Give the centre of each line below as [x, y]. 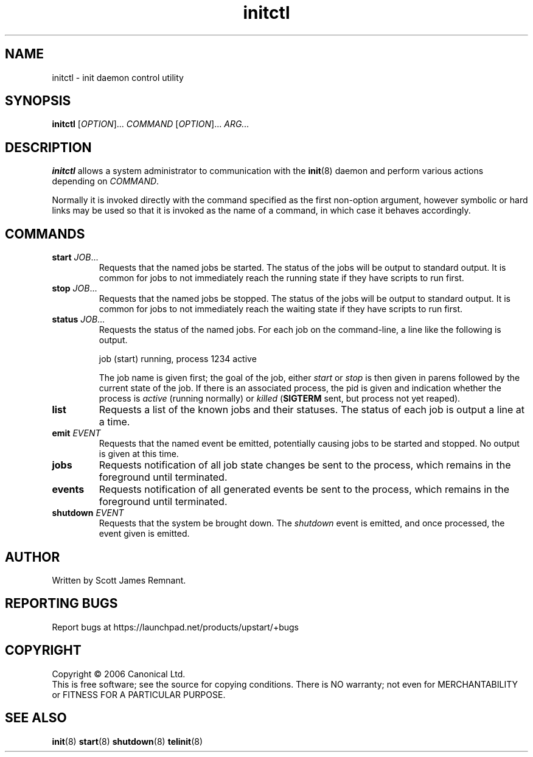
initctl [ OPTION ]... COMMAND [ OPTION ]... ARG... [151, 124]
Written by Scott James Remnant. [119, 580]
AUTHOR [33, 557]
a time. [114, 422]
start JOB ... [75, 257]
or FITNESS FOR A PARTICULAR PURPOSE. [139, 694]
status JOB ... [78, 319]
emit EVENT [76, 433]
